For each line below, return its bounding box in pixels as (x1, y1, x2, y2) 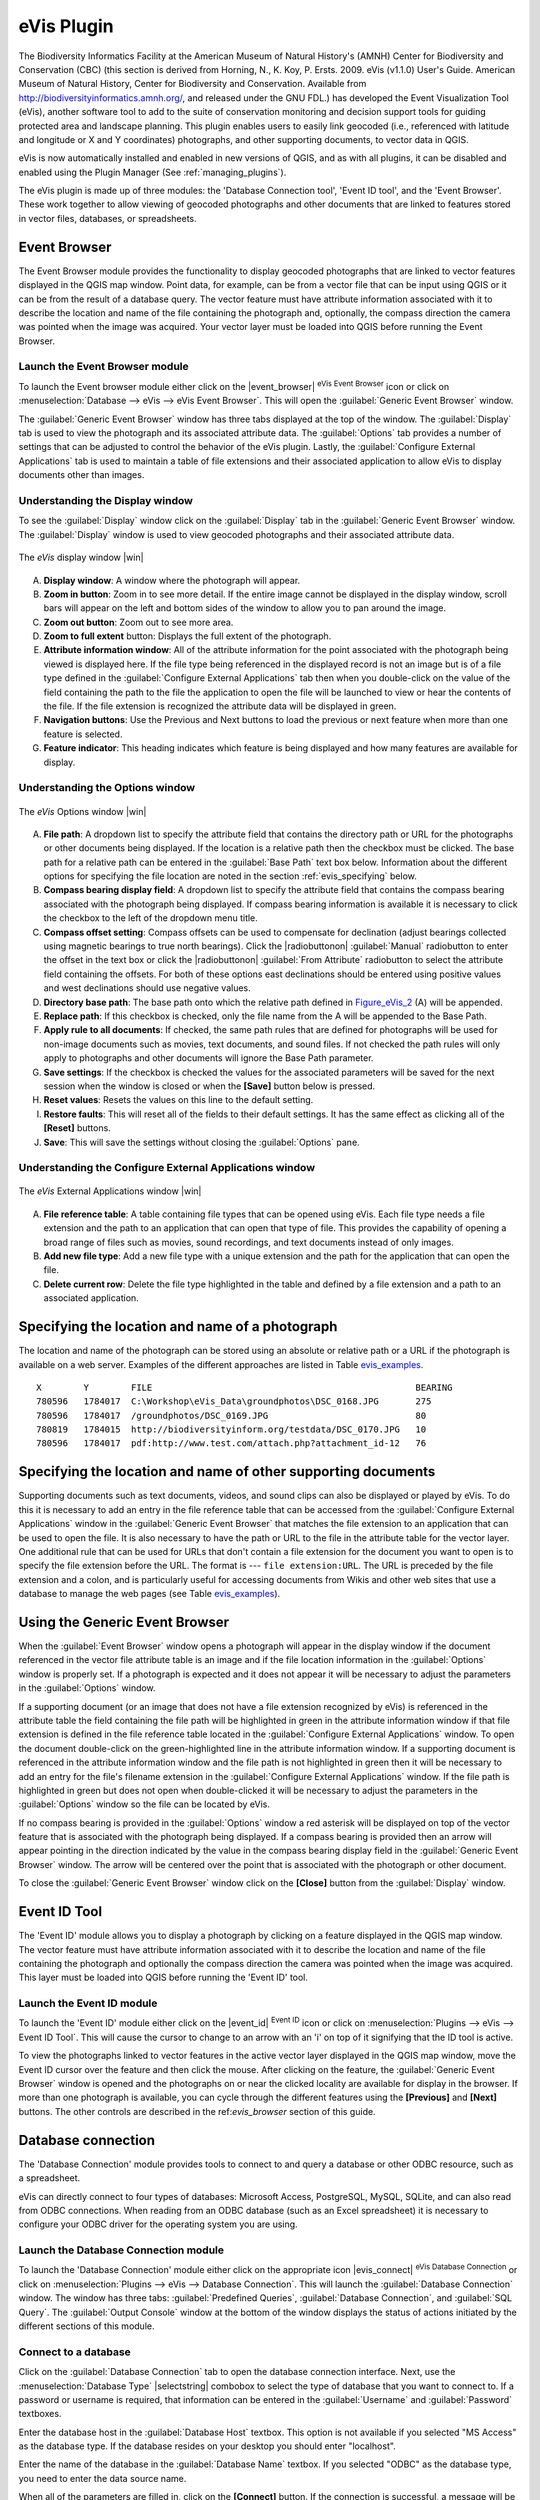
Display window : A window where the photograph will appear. (43, 574, 301, 586)
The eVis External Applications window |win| (18, 1185, 202, 1197)
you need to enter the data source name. (18, 2472, 187, 2484)
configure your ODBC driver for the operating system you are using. (18, 2218, 299, 2230)
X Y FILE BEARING (36, 1381, 453, 1393)
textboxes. (18, 2408, 62, 2420)
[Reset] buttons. (43, 1122, 112, 1134)
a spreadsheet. (18, 2172, 81, 2184)
